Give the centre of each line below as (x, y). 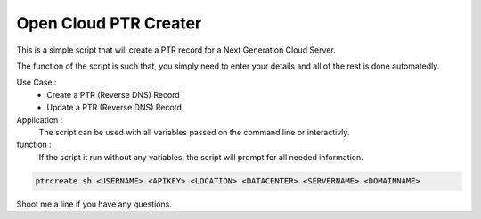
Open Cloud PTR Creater (109, 23)
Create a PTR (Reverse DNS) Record (113, 94)
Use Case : (37, 82)
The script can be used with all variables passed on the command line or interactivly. (194, 132)
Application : (40, 119)
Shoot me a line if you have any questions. (94, 204)
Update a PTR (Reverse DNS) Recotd (114, 108)
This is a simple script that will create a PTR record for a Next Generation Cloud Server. (176, 50)
